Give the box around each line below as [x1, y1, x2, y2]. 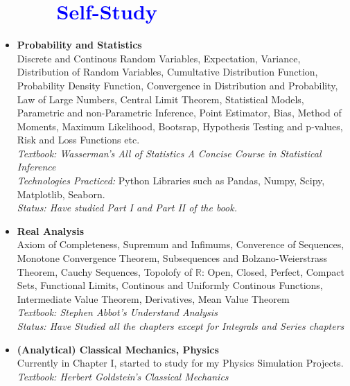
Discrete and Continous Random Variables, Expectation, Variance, [17, 51, 301, 65]
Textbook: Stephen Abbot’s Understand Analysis [17, 305, 218, 319]
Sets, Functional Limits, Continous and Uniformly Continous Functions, [17, 278, 323, 292]
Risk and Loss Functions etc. [17, 132, 140, 147]
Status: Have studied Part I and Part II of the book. [17, 200, 237, 215]
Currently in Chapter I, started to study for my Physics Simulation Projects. [17, 356, 344, 370]
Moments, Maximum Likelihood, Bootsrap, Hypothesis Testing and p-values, [17, 119, 343, 133]
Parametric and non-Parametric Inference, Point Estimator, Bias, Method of [17, 105, 342, 120]
